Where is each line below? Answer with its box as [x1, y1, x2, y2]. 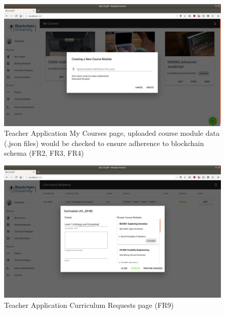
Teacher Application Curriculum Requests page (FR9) [4, 299, 174, 310]
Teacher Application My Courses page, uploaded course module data [4, 128, 220, 138]
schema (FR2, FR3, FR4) [4, 148, 84, 158]
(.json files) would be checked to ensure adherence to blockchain [4, 137, 204, 148]
